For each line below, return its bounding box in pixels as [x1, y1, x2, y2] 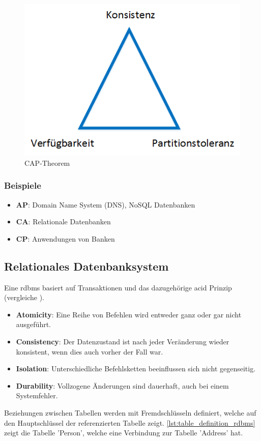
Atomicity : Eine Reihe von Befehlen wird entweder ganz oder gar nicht [16, 309, 242, 319]
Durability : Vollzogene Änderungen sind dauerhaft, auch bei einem [16, 380, 229, 391]
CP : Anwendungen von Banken [16, 233, 115, 244]
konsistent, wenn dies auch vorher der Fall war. [16, 346, 163, 357]
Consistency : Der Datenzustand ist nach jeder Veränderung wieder [16, 336, 229, 346]
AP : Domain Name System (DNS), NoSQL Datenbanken [16, 199, 195, 210]
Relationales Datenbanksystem [4, 258, 169, 274]
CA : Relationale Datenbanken [16, 216, 111, 227]
